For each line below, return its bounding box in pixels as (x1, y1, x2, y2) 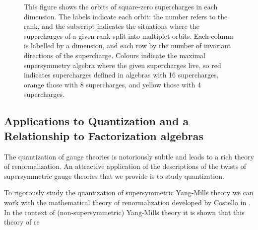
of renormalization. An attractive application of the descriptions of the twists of (4, 161, 247, 171)
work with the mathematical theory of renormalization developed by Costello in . (4, 197, 251, 207)
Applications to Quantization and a (4, 113, 189, 129)
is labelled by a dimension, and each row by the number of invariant (24, 40, 231, 51)
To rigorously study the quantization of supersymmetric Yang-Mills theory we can (4, 187, 254, 198)
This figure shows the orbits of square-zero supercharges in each (24, 1, 218, 11)
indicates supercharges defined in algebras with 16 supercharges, (24, 70, 219, 80)
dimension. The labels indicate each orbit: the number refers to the (24, 11, 228, 21)
